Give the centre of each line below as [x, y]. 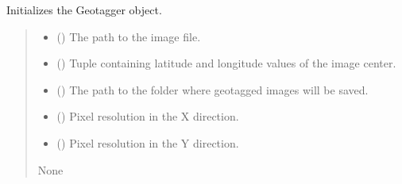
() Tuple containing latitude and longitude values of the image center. [226, 63]
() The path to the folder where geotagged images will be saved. [213, 89]
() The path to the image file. [129, 36]
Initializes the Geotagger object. [84, 10]
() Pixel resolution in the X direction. [148, 116]
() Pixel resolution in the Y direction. [148, 142]
